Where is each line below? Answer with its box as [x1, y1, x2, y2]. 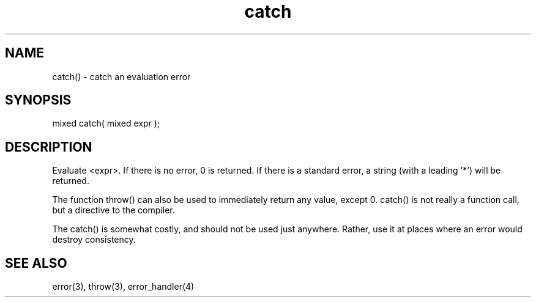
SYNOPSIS [5, 92, 72, 108]
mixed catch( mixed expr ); [52, 118, 160, 129]
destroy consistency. [52, 234, 136, 245]
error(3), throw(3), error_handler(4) [52, 281, 195, 292]
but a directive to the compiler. [52, 205, 175, 216]
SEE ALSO [5, 255, 67, 271]
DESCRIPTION [5, 139, 92, 155]
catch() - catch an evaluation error [52, 71, 191, 82]
